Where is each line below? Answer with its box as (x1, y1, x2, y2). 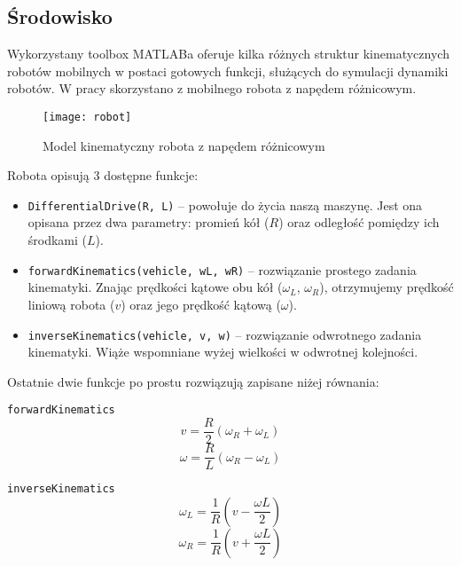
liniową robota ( (27, 295, 115, 313)
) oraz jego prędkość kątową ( (121, 295, 281, 313)
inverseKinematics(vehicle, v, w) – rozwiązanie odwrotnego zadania (27, 325, 422, 343)
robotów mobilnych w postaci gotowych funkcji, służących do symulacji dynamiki (7, 61, 449, 80)
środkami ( (27, 231, 88, 249)
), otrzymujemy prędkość (319, 278, 454, 296)
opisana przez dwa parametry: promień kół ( (27, 213, 270, 232)
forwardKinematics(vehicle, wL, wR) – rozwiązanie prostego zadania (27, 260, 417, 279)
